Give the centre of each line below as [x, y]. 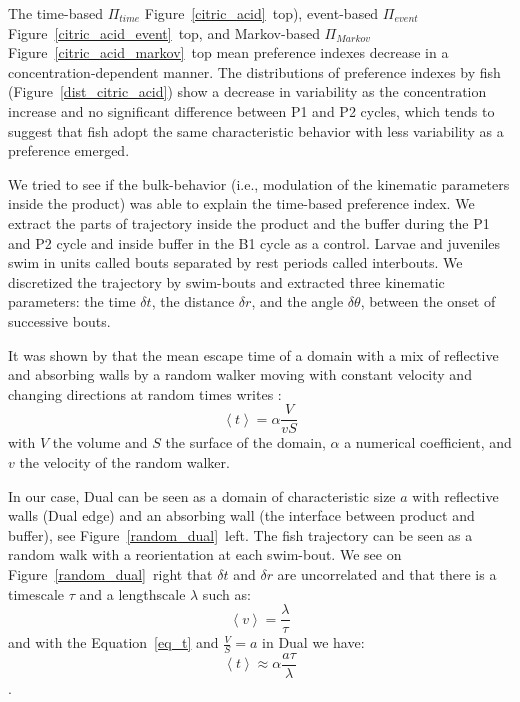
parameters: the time [72, 301]
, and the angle [297, 301]
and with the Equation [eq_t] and [113, 642]
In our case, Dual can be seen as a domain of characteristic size [202, 495]
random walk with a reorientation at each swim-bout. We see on [205, 554]
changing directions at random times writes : [145, 393]
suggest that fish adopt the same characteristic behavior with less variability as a [256, 130]
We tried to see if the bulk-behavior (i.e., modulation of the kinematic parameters [259, 183]
